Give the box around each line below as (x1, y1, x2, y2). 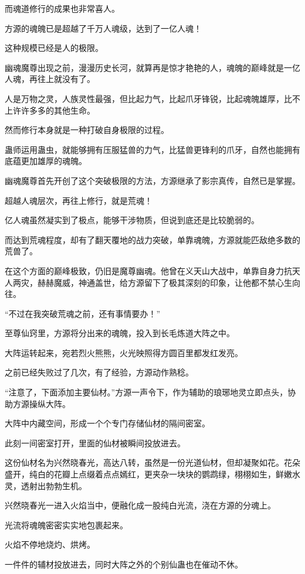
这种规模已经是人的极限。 (5, 42, 103, 54)
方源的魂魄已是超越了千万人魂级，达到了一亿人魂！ (5, 22, 202, 34)
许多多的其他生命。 (21, 104, 95, 116)
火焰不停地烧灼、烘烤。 (5, 538, 95, 551)
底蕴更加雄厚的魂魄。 (5, 155, 87, 167)
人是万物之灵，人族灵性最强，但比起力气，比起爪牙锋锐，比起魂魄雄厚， (5, 92, 284, 104)
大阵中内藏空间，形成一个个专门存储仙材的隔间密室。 (5, 417, 210, 429)
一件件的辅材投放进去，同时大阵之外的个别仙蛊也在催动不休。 (5, 558, 243, 570)
